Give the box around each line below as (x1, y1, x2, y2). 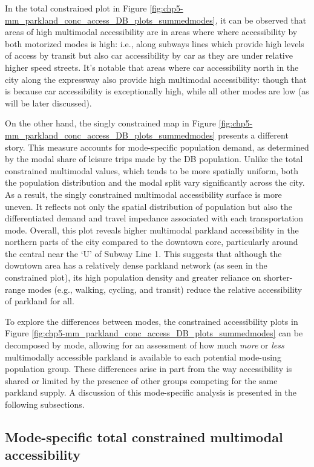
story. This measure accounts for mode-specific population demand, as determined (5, 140, 309, 153)
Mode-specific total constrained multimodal (5, 427, 283, 446)
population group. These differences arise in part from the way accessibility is (5, 362, 292, 375)
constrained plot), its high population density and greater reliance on (5, 271, 261, 284)
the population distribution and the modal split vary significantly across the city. (5, 176, 305, 189)
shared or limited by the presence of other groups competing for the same (5, 374, 278, 387)
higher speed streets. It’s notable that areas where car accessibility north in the (5, 60, 299, 73)
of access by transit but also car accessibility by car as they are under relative (5, 49, 293, 62)
